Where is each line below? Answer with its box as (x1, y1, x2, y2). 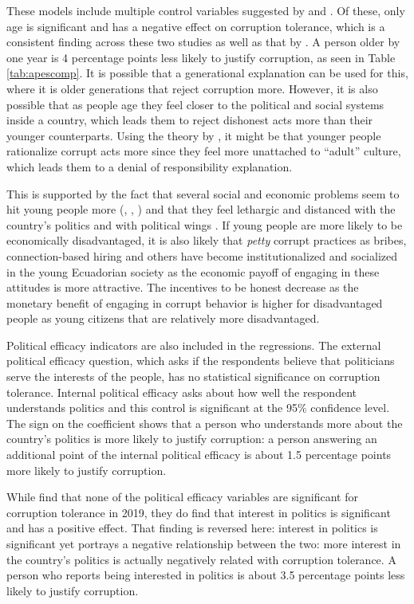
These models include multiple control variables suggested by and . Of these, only (6, 2, 405, 18)
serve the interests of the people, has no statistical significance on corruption (6, 368, 380, 385)
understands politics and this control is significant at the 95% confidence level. (6, 399, 390, 416)
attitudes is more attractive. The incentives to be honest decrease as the (6, 279, 359, 296)
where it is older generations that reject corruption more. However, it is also (6, 80, 378, 96)
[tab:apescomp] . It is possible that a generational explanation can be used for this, (6, 65, 408, 81)
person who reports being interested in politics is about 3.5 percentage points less (6, 567, 405, 583)
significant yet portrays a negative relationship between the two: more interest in (6, 535, 401, 551)
